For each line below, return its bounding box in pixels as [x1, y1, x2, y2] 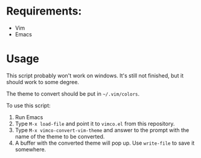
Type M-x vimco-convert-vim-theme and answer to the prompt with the [14, 126, 190, 134]
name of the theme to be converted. [14, 133, 105, 140]
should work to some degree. [6, 78, 80, 85]
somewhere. [14, 145, 46, 153]
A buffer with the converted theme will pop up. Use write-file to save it [14, 139, 195, 146]
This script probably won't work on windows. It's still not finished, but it [6, 71, 184, 79]
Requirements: [6, 4, 82, 18]
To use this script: [6, 102, 51, 109]
